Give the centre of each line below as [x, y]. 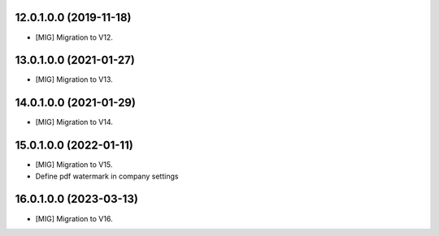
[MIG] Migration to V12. [74, 37]
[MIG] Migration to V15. [74, 165]
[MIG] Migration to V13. [74, 79]
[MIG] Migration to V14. [74, 122]
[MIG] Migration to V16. [74, 218]
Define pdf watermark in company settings [107, 176]
